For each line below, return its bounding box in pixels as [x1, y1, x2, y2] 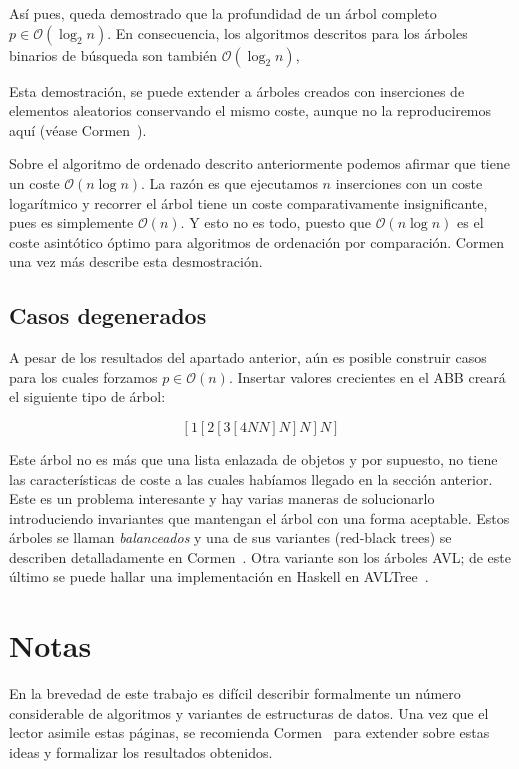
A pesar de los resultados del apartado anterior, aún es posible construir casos [9, 347, 487, 368]
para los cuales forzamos [9, 366, 158, 387]
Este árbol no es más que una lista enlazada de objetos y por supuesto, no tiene [9, 448, 498, 469]
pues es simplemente [9, 212, 134, 233]
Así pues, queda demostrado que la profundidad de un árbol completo [9, 3, 437, 23]
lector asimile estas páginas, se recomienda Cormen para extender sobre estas [9, 722, 490, 743]
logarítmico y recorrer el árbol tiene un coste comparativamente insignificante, [9, 192, 488, 213]
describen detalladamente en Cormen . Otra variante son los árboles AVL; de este [9, 546, 512, 567]
